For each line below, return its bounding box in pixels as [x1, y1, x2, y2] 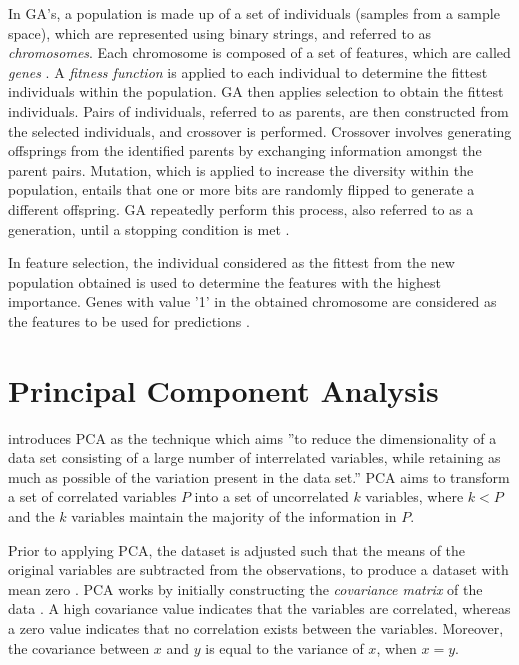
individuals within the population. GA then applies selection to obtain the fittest [8, 81, 504, 102]
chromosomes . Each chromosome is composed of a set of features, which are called [8, 42, 511, 63]
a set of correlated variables [8, 486, 177, 507]
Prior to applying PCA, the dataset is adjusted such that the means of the [8, 539, 466, 560]
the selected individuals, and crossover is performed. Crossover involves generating [8, 120, 512, 141]
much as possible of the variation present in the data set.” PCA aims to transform [8, 466, 510, 487]
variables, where [365, 486, 464, 507]
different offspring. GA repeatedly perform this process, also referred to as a [8, 198, 474, 219]
